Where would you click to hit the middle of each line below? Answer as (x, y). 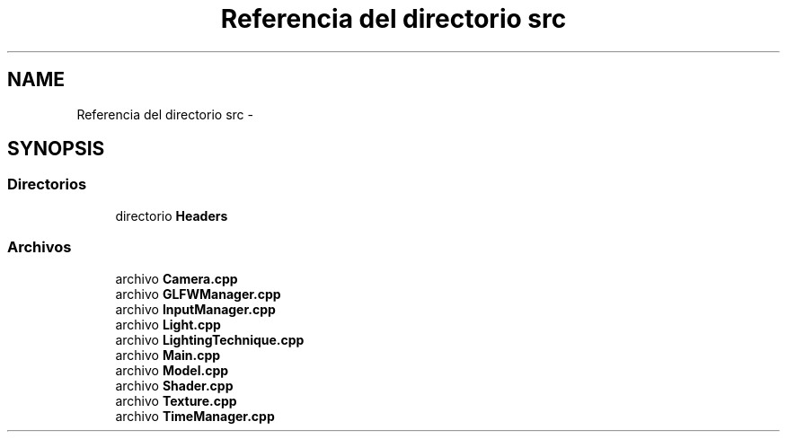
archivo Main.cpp (168, 355)
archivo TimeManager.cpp (195, 416)
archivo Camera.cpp (177, 278)
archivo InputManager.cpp (195, 309)
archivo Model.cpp (172, 370)
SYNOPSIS (56, 149)
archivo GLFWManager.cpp (198, 294)
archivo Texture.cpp (176, 400)
